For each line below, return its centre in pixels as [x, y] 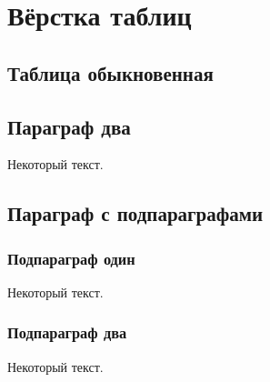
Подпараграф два [67, 332]
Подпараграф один [71, 258]
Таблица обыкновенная [110, 72]
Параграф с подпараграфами [135, 213]
